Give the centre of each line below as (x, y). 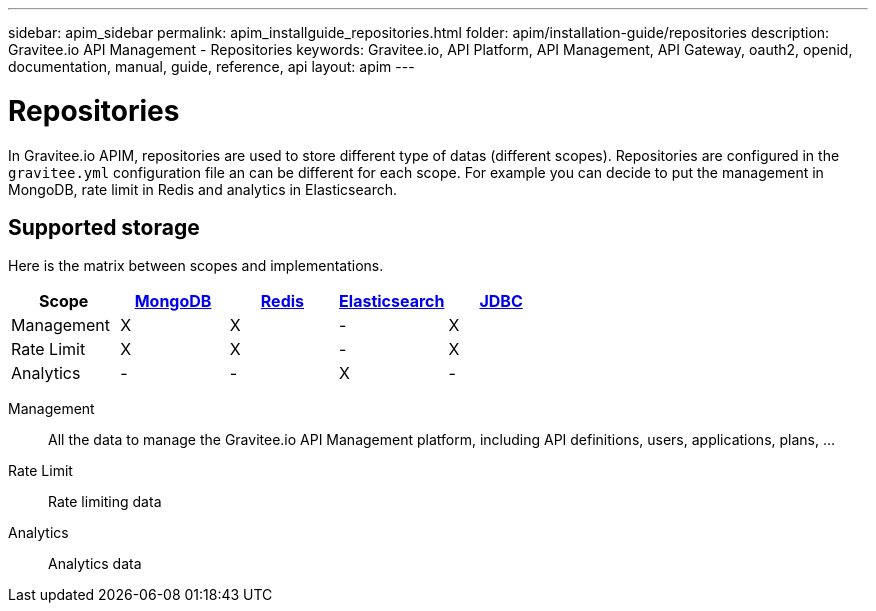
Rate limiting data (105, 502)
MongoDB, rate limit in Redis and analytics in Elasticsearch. (202, 189)
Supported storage (104, 227)
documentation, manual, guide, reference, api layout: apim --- (211, 66)
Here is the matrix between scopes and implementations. (196, 266)
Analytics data (95, 564)
